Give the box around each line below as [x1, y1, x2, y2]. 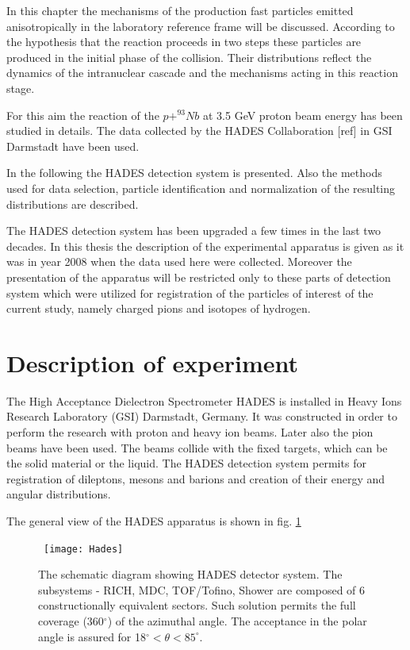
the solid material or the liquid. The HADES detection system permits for [6, 455, 366, 471]
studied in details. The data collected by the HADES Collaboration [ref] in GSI [6, 122, 393, 139]
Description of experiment [6, 346, 298, 379]
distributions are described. [6, 195, 139, 212]
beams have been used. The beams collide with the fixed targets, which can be [6, 439, 388, 456]
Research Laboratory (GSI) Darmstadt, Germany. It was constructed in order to [6, 408, 397, 425]
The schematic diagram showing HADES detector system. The [38, 566, 343, 583]
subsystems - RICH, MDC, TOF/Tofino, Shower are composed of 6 [38, 581, 366, 598]
